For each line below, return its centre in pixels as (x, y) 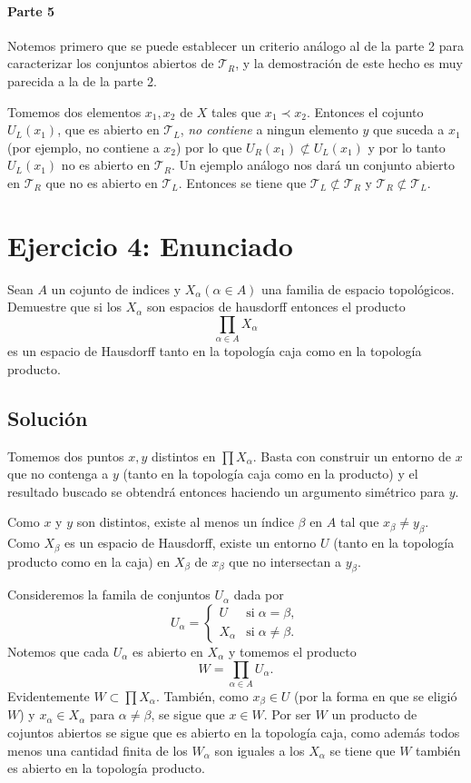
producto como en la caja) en (89, 561)
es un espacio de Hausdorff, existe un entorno (191, 543)
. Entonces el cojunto (365, 111)
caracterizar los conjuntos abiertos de (111, 63)
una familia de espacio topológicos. (358, 288)
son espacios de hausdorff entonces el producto (276, 307)
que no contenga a (58, 474)
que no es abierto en (102, 182)
